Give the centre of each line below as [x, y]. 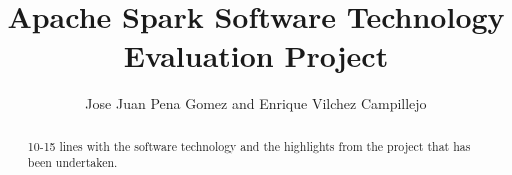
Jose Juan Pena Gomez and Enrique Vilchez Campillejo [256, 103]
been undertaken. [72, 162]
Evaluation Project [256, 55]
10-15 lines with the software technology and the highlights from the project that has [249, 145]
